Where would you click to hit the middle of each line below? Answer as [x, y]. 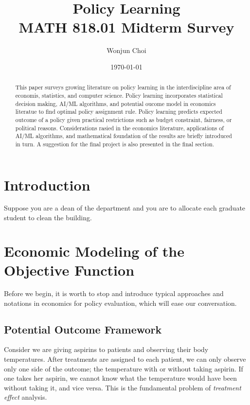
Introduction [47, 185]
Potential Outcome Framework [83, 329]
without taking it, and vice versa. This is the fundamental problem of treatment [123, 387]
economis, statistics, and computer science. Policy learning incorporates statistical [119, 95]
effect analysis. [26, 397]
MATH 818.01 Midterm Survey [126, 27]
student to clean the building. [48, 218]
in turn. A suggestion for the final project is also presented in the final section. [115, 144]
